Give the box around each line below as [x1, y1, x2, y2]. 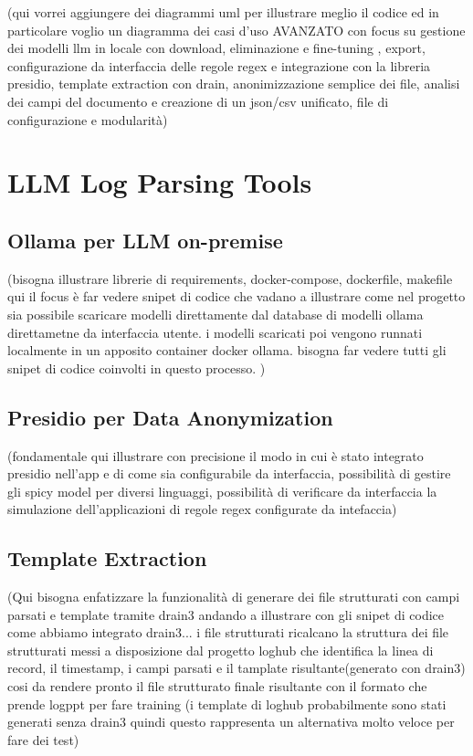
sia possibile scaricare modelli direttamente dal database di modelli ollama [7, 304, 424, 323]
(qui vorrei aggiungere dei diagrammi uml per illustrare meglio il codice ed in [7, 3, 439, 21]
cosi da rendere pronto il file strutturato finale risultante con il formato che [7, 677, 427, 696]
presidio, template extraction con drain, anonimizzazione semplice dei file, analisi [7, 74, 460, 93]
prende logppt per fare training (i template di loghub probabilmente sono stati [7, 694, 447, 713]
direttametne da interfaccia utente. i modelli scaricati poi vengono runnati [7, 322, 423, 341]
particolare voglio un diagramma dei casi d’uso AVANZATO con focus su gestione [7, 20, 466, 39]
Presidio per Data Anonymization [7, 403, 333, 431]
